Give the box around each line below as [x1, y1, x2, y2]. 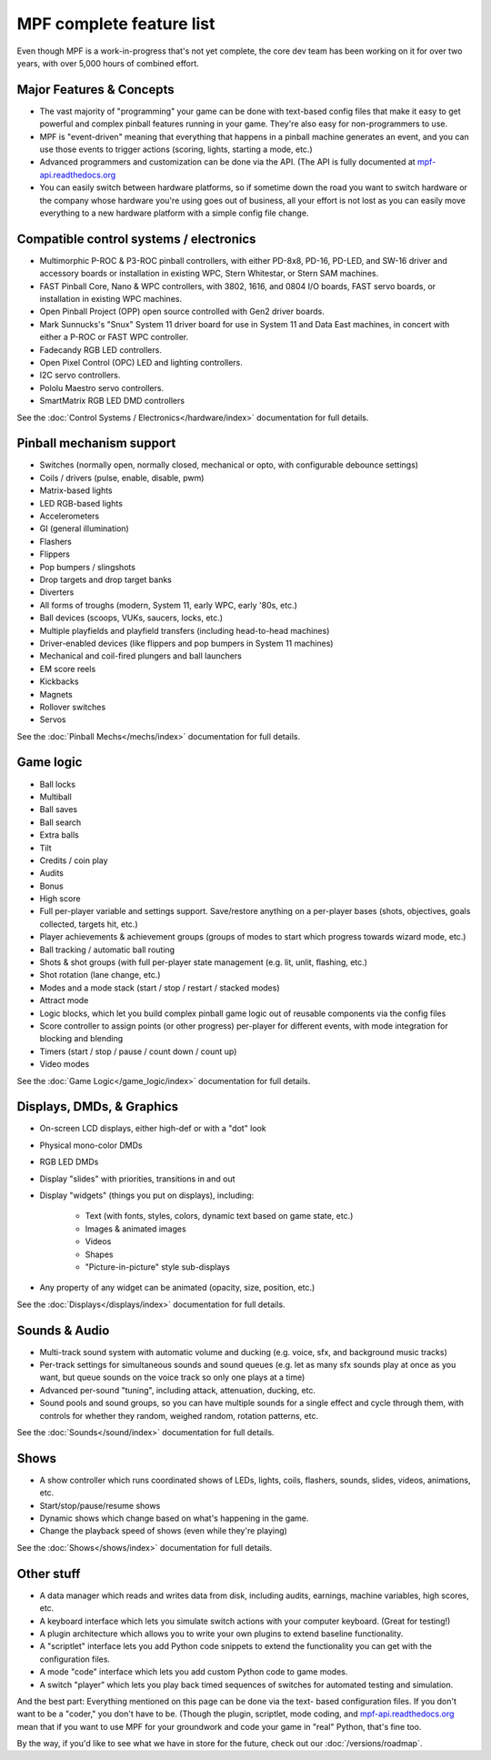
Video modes [39, 1059, 90, 1070]
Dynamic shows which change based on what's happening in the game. [39, 1513, 309, 1524]
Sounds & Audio [16, 1323, 110, 1338]
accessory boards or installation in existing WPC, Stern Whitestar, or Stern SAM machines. [39, 268, 379, 279]
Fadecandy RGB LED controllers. [39, 344, 163, 355]
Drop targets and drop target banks [39, 574, 172, 585]
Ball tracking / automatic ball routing [39, 944, 175, 955]
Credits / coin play [39, 855, 108, 866]
